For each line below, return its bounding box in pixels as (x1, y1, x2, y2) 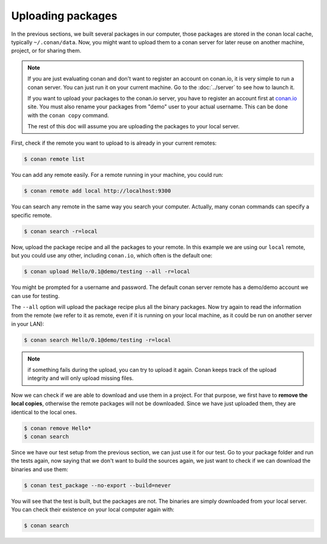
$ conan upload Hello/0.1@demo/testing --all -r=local (24, 268, 190, 275)
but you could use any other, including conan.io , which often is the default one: (11, 252, 213, 259)
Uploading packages (11, 9, 117, 22)
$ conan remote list (24, 156, 85, 163)
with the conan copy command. (27, 111, 109, 119)
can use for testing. (11, 292, 60, 299)
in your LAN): (11, 320, 45, 327)
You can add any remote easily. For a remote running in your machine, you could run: (11, 171, 223, 179)
